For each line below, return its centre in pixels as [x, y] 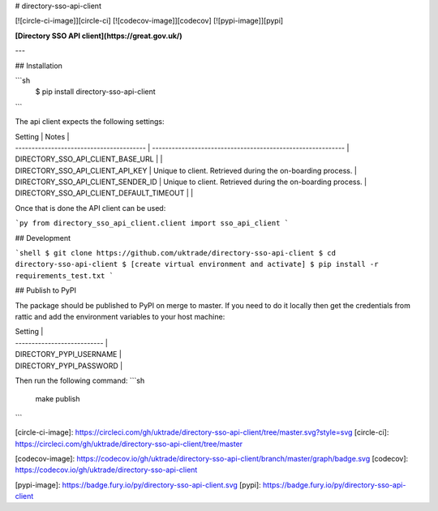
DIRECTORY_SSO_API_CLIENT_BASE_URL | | [89, 159]
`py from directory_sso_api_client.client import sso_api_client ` [152, 223]
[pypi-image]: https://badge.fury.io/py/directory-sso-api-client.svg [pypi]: [138, 485]
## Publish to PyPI [46, 290]
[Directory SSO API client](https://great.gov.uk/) [99, 36]
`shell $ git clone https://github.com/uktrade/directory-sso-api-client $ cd [176, 253]
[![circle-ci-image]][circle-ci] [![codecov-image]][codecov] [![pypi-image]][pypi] [149, 21]
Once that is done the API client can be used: [90, 208]
